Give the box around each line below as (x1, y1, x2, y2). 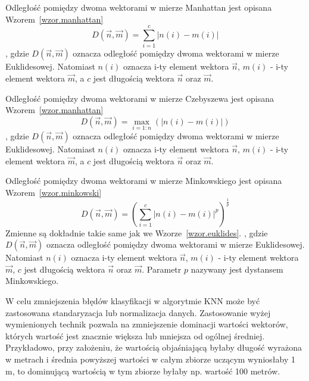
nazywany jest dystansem (191, 263, 283, 275)
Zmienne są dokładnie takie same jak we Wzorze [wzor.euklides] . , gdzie (5, 226, 268, 239)
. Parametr (142, 263, 182, 275)
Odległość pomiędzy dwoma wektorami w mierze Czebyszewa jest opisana (5, 92, 274, 104)
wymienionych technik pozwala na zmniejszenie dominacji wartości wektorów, (5, 318, 288, 330)
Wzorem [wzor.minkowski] (5, 186, 102, 198)
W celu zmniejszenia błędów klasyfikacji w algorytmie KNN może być (5, 295, 260, 307)
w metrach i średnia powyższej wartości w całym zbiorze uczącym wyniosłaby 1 (5, 352, 295, 365)
